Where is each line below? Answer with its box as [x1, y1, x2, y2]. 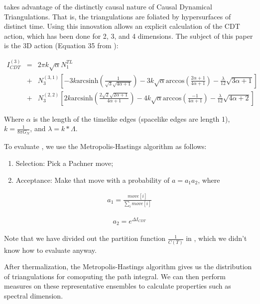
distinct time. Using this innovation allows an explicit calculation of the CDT [4, 21, 240, 31]
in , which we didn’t [186, 233, 247, 243]
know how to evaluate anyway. [4, 244, 97, 255]
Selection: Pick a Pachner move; [15, 158, 114, 168]
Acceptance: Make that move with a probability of [15, 174, 170, 185]
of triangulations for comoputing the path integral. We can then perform [4, 271, 226, 281]
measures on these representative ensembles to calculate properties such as [4, 281, 231, 291]
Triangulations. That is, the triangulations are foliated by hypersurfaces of [4, 11, 231, 21]
